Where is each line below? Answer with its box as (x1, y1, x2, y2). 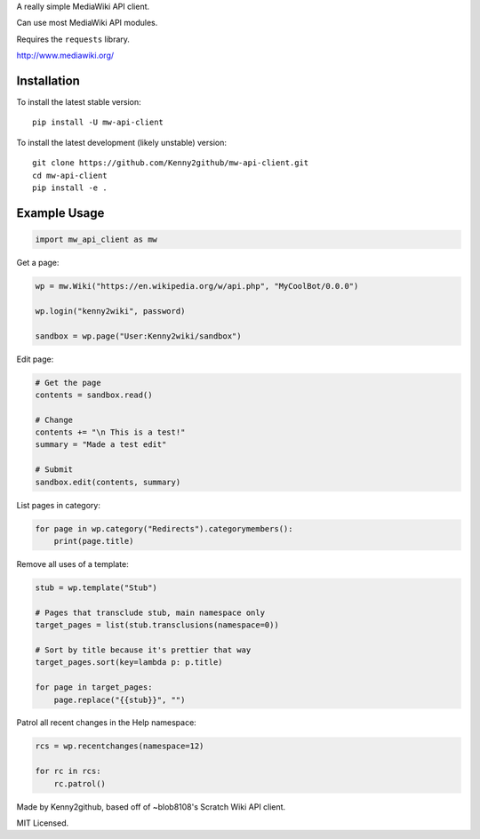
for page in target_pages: (35, 683, 153, 692)
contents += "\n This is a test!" (35, 427, 186, 437)
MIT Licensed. (16, 818, 69, 828)
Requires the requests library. (16, 34, 131, 44)
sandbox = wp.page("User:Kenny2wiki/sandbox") (35, 331, 242, 341)
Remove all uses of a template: (16, 559, 129, 569)
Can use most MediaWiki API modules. (16, 18, 158, 28)
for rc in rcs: (35, 766, 101, 777)
